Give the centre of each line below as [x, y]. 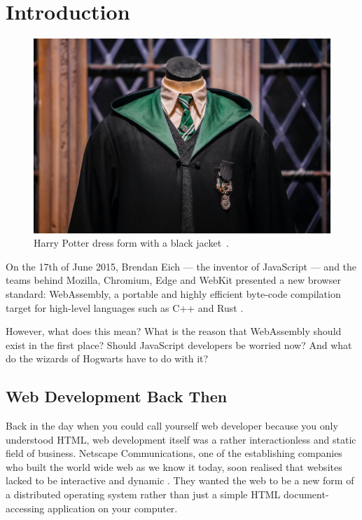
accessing [25, 508]
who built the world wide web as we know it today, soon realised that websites [174, 466]
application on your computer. [113, 508]
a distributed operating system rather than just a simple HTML [143, 494]
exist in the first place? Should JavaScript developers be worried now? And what [179, 344]
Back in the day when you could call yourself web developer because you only [172, 426]
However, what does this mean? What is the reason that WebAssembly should [174, 331]
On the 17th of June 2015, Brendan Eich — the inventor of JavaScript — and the [181, 266]
